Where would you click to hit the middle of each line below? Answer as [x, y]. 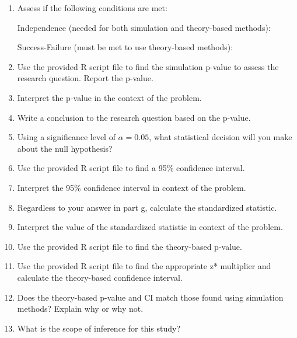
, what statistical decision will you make [221, 137]
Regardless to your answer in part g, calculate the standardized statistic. [147, 207]
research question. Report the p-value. [85, 78]
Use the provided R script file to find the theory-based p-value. [130, 246]
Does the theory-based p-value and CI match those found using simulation [150, 297]
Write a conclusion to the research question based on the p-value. [134, 117]
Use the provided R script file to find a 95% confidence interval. [131, 168]
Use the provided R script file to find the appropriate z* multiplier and [144, 266]
